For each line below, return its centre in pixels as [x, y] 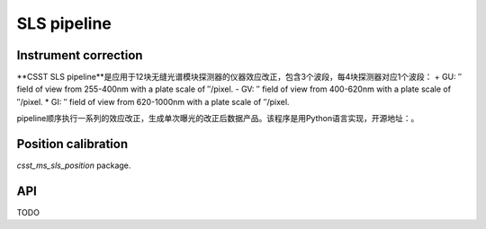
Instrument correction [80, 55]
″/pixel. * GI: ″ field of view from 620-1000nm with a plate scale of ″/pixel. [153, 101]
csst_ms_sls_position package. [74, 165]
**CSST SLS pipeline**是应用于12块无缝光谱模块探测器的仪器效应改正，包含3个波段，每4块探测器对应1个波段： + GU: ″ [239, 77]
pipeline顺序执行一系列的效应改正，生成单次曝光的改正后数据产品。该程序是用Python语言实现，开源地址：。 [218, 119]
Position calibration [72, 144]
